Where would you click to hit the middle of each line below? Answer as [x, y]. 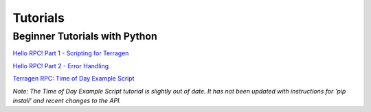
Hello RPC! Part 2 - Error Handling [61, 66]
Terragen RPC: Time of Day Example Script [74, 79]
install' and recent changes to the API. [67, 100]
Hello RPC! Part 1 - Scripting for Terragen [71, 53]
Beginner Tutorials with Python [85, 36]
